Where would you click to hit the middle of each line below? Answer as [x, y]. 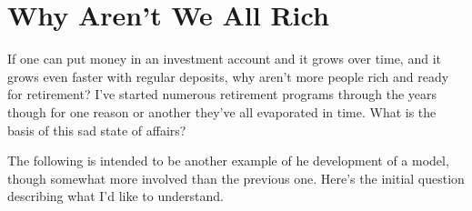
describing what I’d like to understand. [115, 196]
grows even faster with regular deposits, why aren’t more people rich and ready [228, 76]
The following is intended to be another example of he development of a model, [228, 161]
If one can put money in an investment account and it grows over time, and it [224, 59]
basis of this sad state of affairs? [97, 130]
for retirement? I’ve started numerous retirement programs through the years [222, 94]
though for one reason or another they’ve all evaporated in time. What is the [222, 111]
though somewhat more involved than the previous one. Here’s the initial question [236, 178]
